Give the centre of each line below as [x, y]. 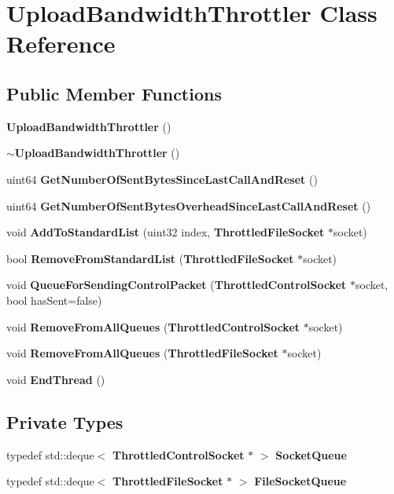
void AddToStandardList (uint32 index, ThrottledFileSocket [166, 232]
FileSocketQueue [300, 481]
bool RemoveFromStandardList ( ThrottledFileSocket [150, 258]
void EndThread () [56, 379]
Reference [61, 44]
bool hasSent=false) [54, 300]
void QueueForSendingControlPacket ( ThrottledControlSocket [177, 285]
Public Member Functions [114, 93]
